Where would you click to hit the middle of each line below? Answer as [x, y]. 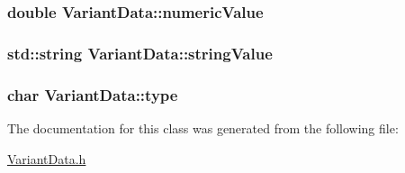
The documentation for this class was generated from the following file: [203, 127]
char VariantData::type [93, 94]
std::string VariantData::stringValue [140, 53]
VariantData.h [47, 158]
